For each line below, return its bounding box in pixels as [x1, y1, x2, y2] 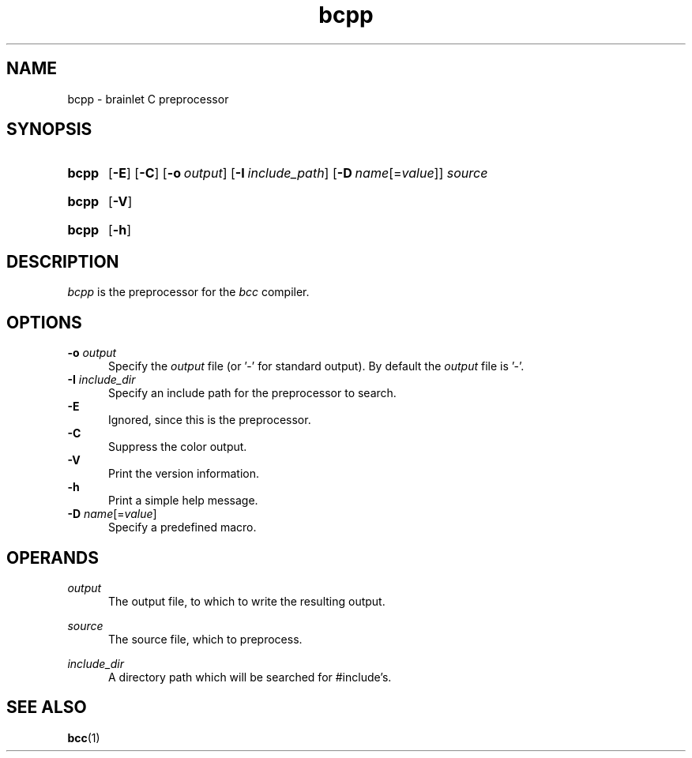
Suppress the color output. [108, 440, 247, 454]
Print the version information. [108, 467, 260, 481]
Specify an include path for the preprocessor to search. [108, 386, 397, 400]
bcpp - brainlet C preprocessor [67, 92, 229, 106]
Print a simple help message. [108, 493, 258, 508]
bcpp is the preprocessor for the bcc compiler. [67, 285, 310, 299]
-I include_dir [67, 373, 136, 387]
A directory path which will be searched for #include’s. [108, 670, 392, 684]
